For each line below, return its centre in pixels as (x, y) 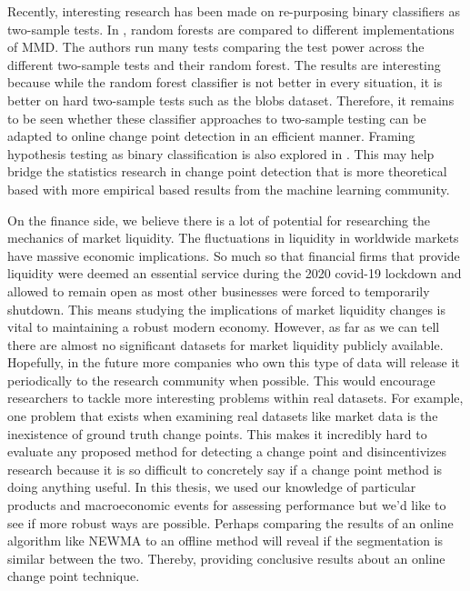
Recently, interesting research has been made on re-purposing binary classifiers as (234, 11)
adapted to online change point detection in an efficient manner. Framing (211, 136)
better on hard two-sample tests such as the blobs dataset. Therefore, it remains (231, 100)
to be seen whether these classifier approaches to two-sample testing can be (217, 118)
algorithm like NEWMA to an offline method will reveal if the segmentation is (225, 541)
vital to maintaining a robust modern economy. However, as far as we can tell (224, 327)
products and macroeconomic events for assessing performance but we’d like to (227, 505)
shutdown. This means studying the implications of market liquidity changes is (227, 309)
